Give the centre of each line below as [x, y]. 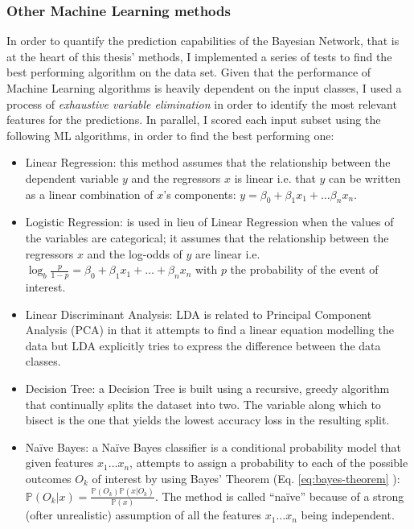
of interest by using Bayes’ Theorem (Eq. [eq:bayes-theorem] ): [246, 478]
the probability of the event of [304, 269]
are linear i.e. [228, 253]
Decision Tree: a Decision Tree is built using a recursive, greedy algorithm [207, 388]
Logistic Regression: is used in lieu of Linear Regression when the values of [209, 222]
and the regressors [176, 178]
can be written [365, 178]
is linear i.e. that [275, 178]
